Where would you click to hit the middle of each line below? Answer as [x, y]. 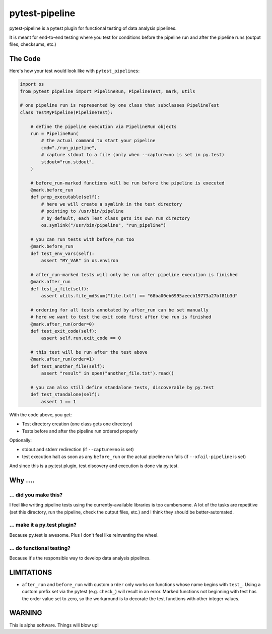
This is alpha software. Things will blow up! [54, 625]
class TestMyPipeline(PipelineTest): [66, 112]
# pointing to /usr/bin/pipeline [82, 211]
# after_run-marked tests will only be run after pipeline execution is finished [134, 274]
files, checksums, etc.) [33, 44]
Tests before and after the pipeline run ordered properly [80, 431]
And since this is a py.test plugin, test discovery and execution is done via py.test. [94, 466]
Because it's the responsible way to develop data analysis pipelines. [80, 558]
